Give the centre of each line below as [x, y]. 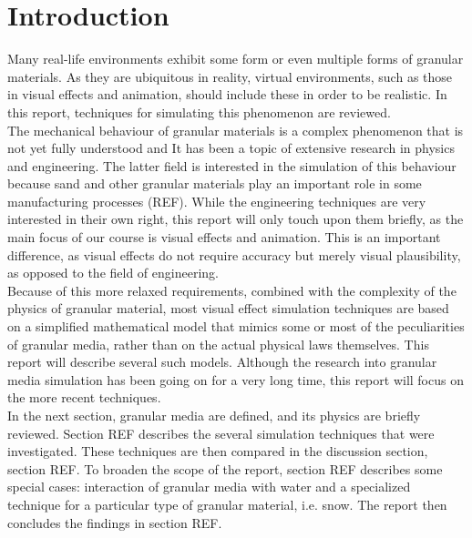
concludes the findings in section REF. [115, 522]
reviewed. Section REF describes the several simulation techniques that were [221, 433]
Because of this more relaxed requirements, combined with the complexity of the [232, 290]
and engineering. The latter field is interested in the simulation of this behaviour [232, 165]
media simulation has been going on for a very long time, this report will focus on [236, 379]
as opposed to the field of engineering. [113, 273]
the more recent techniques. [84, 397]
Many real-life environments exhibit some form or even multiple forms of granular [236, 59]
